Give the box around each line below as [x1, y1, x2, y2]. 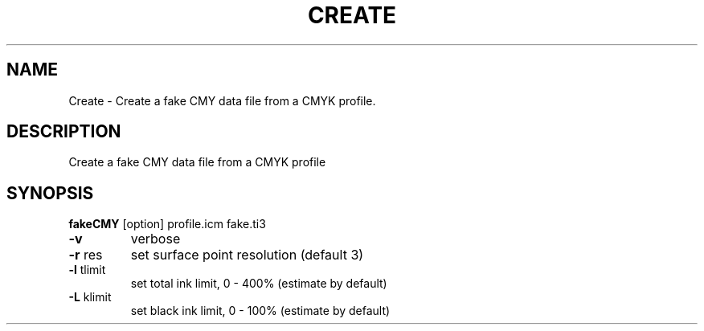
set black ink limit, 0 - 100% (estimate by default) [130, 304, 391, 318]
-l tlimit [68, 263, 106, 277]
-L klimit [68, 290, 112, 304]
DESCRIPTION [6, 121, 121, 142]
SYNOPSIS [6, 182, 94, 203]
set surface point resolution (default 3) [130, 247, 364, 264]
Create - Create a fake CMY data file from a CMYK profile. [68, 93, 376, 108]
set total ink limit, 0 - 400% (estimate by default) [130, 276, 387, 291]
